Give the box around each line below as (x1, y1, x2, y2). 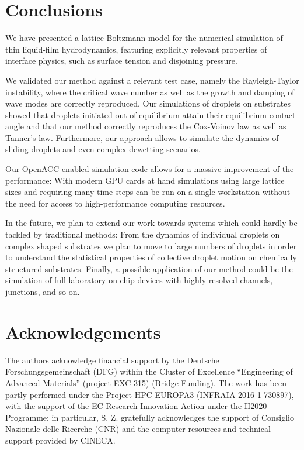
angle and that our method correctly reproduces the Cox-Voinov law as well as (5, 120, 286, 132)
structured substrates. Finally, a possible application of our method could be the (5, 262, 293, 274)
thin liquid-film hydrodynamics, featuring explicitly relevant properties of (5, 43, 267, 55)
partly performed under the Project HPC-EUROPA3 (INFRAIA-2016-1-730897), (5, 388, 294, 400)
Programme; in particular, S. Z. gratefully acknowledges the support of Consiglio (5, 411, 294, 423)
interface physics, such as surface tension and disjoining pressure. (5, 54, 237, 67)
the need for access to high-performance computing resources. (5, 197, 225, 209)
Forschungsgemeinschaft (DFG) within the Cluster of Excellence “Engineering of (5, 365, 293, 377)
